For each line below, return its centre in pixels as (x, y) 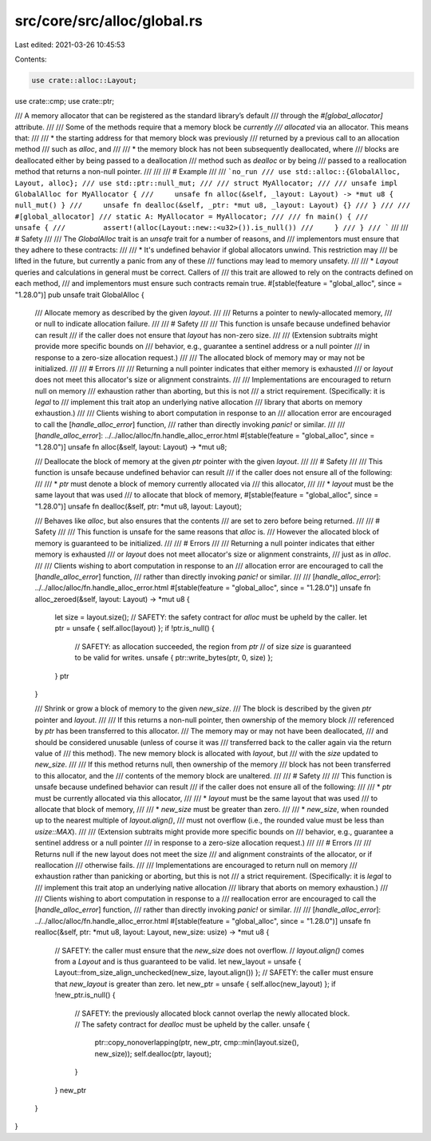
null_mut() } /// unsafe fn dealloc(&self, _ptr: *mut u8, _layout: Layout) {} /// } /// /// (213, 205)
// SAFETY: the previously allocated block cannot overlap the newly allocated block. (212, 1013)
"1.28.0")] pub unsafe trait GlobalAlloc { (79, 295)
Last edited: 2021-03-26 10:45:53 (70, 45)
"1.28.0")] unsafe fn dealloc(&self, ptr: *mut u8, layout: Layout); (138, 506)
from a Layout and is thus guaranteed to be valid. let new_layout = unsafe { (178, 961)
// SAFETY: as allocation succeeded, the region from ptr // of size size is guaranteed (213, 646)
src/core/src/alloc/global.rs (109, 21)
